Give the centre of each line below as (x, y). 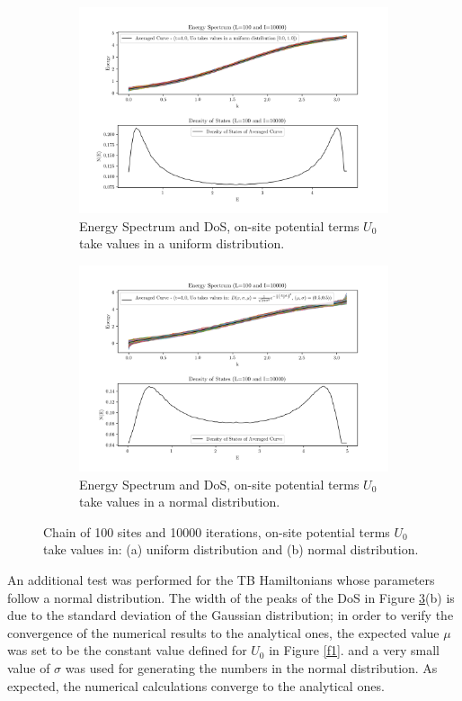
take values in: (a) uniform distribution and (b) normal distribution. (231, 549)
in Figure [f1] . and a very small (354, 650)
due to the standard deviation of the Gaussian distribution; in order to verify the (231, 615)
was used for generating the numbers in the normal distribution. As (251, 667)
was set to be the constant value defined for (127, 650)
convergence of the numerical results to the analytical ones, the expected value (223, 632)
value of (29, 667)
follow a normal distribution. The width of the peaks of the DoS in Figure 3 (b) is (231, 597)
